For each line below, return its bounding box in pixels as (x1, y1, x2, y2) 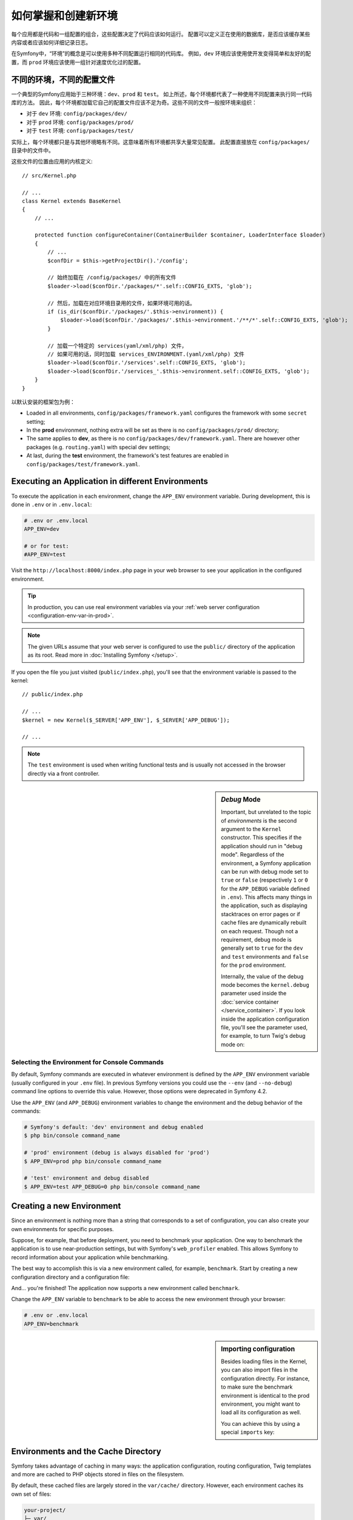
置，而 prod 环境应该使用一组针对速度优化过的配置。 (11, 58, 144, 66)
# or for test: (24, 543, 69, 550)
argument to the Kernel (221, 825, 282, 832)
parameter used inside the (221, 990, 287, 997)
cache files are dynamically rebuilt (221, 919, 307, 927)
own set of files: (11, 1490, 52, 1498)
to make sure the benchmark (221, 1383, 293, 1390)
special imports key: (221, 1429, 275, 1436)
